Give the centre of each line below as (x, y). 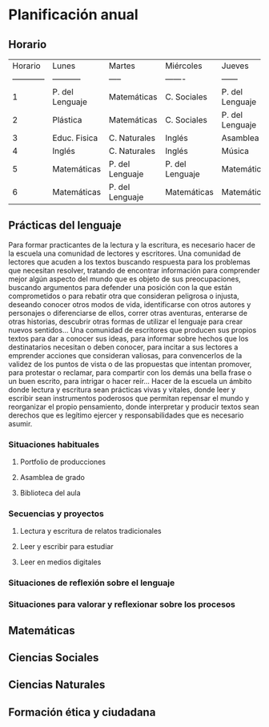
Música (235, 151)
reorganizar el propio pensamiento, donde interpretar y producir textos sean (134, 406)
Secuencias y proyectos (56, 514)
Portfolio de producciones (63, 462)
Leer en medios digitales (60, 562)
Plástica (67, 120)
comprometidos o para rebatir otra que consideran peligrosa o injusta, (124, 296)
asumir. (20, 423)
